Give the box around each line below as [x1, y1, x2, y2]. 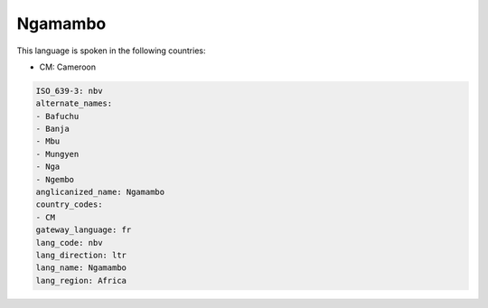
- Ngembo [35, 174, 75, 184]
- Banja [35, 124, 70, 135]
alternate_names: [35, 98, 113, 108]
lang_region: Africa [35, 275, 127, 285]
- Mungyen [35, 149, 80, 159]
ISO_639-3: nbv [35, 86, 103, 96]
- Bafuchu [35, 111, 80, 121]
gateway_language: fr [35, 225, 132, 235]
